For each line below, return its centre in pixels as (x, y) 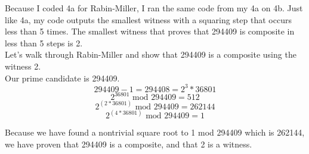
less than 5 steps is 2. (44, 43)
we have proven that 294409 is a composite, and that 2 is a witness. (129, 144)
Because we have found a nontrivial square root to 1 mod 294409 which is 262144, (155, 132)
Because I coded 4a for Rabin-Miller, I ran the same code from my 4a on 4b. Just (154, 8)
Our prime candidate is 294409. (62, 78)
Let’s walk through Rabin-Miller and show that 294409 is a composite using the (151, 54)
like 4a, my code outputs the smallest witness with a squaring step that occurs (148, 19)
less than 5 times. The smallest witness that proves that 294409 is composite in (150, 31)
